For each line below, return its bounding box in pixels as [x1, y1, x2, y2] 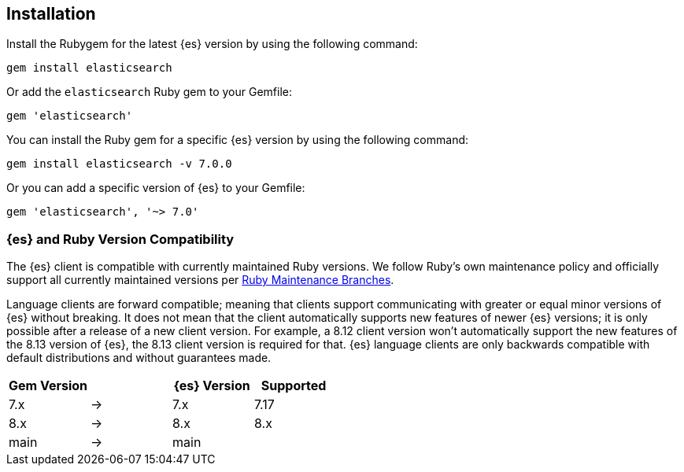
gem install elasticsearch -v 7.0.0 [6, 157, 232, 171]
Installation [6, 4, 96, 24]
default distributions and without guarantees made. [6, 351, 272, 365]
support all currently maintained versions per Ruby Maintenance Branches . [6, 273, 394, 287]
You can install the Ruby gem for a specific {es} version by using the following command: [6, 133, 469, 147]
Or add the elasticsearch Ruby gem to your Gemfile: [6, 85, 292, 99]
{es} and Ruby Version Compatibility [6, 230, 235, 247]
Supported [261, 378, 327, 394]
